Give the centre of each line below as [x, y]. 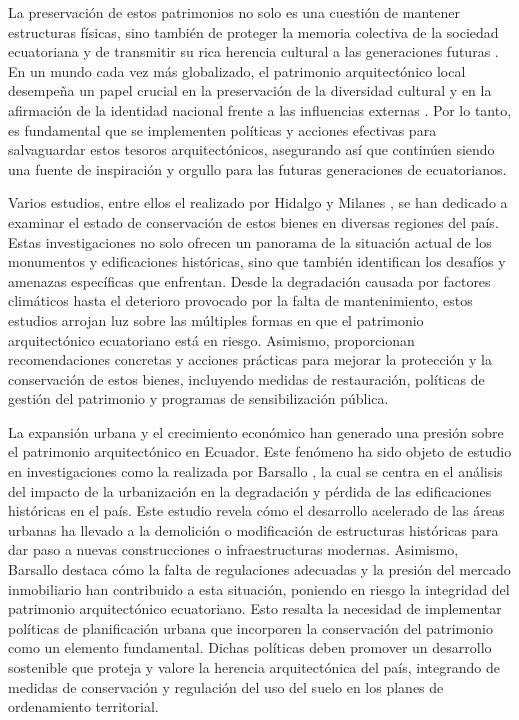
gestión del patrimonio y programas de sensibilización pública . [198, 398]
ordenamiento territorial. [83, 706]
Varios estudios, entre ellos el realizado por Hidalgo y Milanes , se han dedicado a [258, 202]
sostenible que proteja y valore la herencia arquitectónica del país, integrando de [254, 667]
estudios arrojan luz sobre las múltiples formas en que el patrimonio [216, 319]
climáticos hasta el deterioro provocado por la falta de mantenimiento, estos [240, 300]
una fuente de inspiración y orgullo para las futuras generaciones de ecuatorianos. [257, 168]
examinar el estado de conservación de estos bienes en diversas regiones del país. [253, 221]
